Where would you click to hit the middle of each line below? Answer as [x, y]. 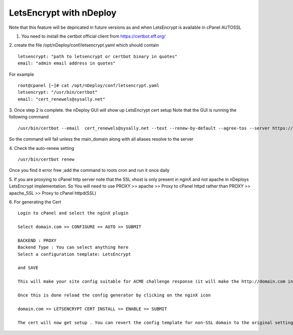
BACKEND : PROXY [37, 240]
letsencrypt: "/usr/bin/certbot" [58, 92]
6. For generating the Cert [35, 202]
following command [29, 117]
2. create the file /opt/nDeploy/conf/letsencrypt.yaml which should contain [84, 45]
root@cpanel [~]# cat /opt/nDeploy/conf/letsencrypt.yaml [89, 85]
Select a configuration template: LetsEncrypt [74, 254]
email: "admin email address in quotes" [67, 63]
